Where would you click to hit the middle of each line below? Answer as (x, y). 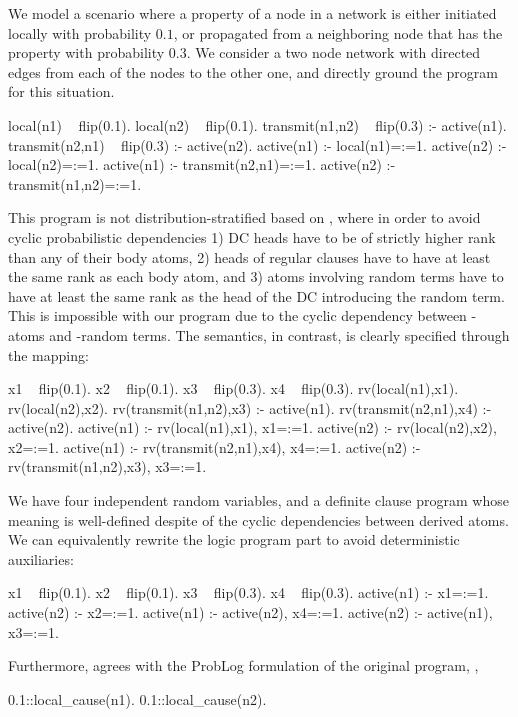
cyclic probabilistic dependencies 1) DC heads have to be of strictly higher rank (252, 236)
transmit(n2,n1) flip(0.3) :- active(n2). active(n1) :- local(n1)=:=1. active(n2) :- (257, 144)
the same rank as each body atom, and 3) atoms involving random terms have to (256, 276)
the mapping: (48, 354)
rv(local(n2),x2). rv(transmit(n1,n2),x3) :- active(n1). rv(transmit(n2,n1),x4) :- (250, 407)
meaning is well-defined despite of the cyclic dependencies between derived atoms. (258, 519)
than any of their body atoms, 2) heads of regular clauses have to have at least (249, 256)
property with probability (86, 52)
